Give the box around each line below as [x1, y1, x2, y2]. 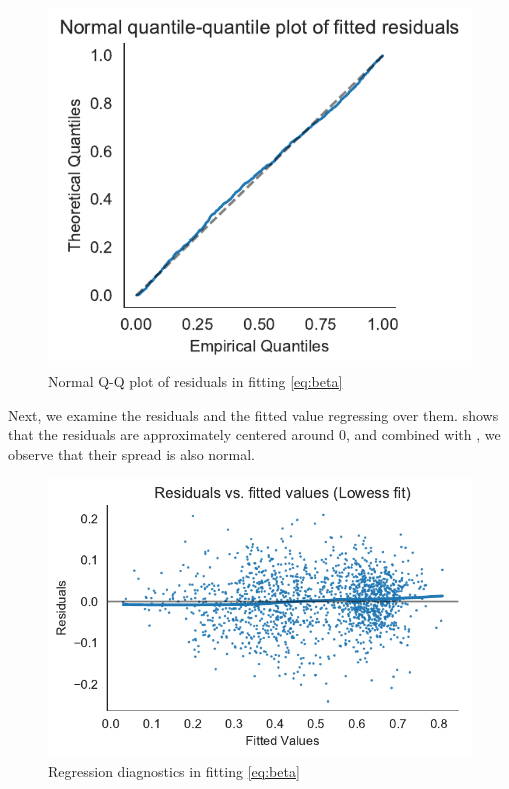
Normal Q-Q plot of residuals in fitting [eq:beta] [48, 371, 343, 392]
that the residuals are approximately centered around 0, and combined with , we [8, 424, 501, 445]
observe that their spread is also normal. [8, 443, 256, 464]
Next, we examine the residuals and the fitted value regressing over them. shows [8, 404, 499, 425]
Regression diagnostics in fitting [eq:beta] [48, 761, 300, 782]
